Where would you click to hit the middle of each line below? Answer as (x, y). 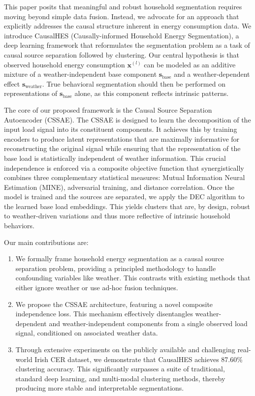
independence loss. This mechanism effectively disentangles (104, 314)
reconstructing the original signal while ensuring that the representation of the (122, 148)
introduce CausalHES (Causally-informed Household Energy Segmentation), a (122, 35)
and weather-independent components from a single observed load (148, 323)
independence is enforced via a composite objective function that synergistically (124, 168)
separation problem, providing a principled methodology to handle (116, 268)
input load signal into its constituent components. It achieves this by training (121, 129)
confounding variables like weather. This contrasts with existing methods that (133, 278)
